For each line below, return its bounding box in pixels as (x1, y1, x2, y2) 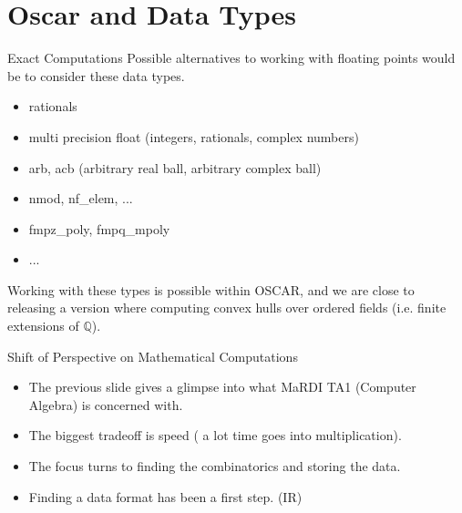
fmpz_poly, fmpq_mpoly (28, 219, 170, 238)
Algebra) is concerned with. (28, 395, 183, 414)
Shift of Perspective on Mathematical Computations (7, 346, 298, 365)
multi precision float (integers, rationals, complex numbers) (28, 127, 359, 146)
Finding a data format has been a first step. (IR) (28, 487, 303, 506)
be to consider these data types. (7, 66, 185, 85)
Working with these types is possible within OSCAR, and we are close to (7, 280, 415, 299)
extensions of (7, 316, 79, 335)
